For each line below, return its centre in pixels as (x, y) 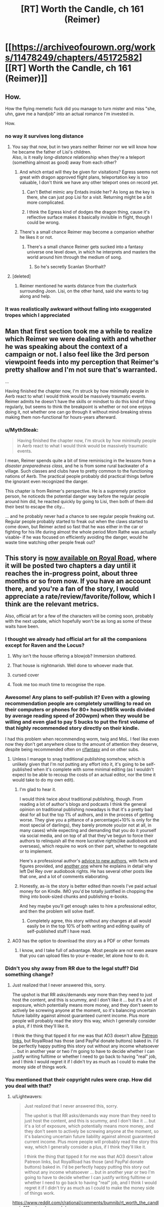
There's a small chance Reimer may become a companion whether (87, 232)
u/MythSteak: (22, 430)
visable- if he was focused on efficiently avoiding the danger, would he (77, 537)
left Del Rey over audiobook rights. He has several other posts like (86, 871)
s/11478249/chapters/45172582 (72, 58)
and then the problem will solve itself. (57, 911)
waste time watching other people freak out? (50, 542)
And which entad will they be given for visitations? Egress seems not (89, 172)
